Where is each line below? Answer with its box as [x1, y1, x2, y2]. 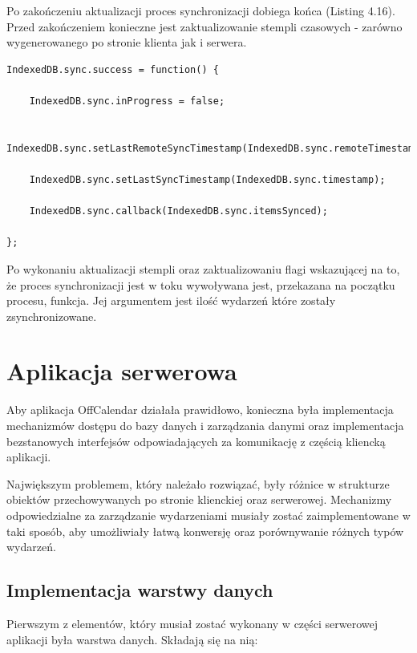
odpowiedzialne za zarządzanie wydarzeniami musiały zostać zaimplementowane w [6, 506, 411, 523]
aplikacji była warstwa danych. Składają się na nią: [6, 631, 258, 647]
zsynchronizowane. [6, 307, 97, 324]
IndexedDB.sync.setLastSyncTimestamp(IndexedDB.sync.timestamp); [29, 173, 386, 185]
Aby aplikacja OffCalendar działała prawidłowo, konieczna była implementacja [6, 401, 394, 418]
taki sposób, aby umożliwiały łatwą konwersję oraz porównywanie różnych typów [6, 522, 404, 539]
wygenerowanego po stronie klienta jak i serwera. [6, 34, 247, 51]
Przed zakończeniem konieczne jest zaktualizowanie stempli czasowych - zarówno [6, 18, 403, 34]
